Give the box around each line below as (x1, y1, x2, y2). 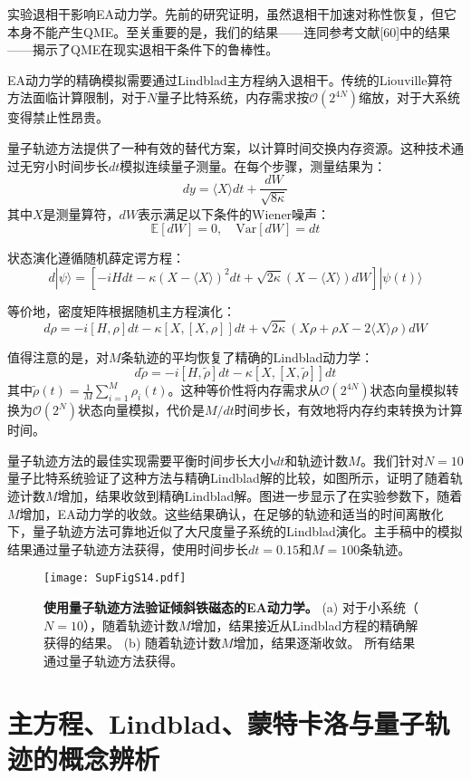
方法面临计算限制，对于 (7, 88, 147, 107)
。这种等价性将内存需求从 (168, 380, 321, 399)
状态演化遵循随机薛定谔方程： (7, 248, 185, 267)
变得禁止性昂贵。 (7, 108, 109, 127)
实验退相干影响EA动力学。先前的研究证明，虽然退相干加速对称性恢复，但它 (7, 5, 457, 23)
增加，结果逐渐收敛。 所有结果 (233, 633, 416, 652)
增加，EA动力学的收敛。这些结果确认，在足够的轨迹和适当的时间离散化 (19, 504, 444, 523)
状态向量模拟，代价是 (77, 400, 205, 419)
